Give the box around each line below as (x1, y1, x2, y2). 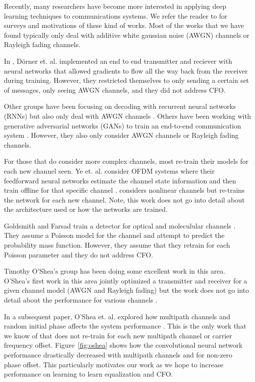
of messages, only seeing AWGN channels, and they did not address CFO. (4, 84, 226, 95)
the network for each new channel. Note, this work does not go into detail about (4, 194, 245, 204)
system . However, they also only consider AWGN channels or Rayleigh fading (4, 130, 239, 140)
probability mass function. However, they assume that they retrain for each (4, 240, 230, 250)
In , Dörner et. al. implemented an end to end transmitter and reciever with (4, 55, 232, 66)
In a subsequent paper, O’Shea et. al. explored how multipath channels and (4, 311, 230, 321)
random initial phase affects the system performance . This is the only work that (4, 321, 247, 331)
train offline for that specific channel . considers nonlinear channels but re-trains (4, 185, 245, 195)
